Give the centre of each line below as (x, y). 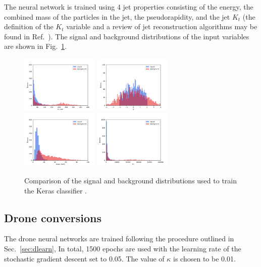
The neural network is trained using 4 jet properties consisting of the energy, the (129, 7)
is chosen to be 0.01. (204, 258)
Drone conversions (53, 217)
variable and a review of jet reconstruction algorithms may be (162, 26)
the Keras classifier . (56, 190)
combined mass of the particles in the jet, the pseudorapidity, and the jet (117, 16)
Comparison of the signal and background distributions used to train (130, 180)
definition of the (29, 26)
